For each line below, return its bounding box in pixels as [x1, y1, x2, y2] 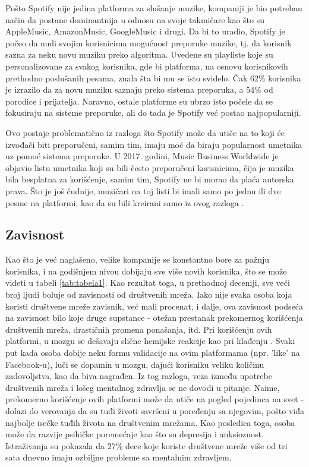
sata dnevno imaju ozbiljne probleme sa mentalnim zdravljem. [5, 451, 232, 463]
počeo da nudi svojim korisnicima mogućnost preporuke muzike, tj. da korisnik [5, 36, 292, 49]
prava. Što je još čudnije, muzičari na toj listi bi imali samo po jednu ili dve [5, 184, 281, 197]
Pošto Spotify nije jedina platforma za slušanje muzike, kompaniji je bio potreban [5, 2, 302, 14]
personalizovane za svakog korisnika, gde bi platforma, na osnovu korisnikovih [5, 59, 288, 72]
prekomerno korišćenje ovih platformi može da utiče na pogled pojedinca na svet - [5, 393, 304, 405]
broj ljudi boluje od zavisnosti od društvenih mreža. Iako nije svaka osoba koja [5, 288, 292, 301]
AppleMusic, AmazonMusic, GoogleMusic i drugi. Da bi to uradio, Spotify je [5, 25, 285, 37]
